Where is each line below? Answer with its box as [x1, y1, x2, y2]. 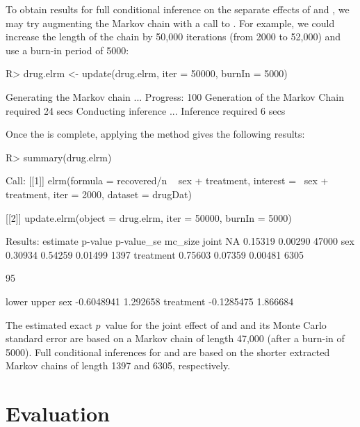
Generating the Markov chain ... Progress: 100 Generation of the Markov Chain [6, 89, 344, 104]
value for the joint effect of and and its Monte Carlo [105, 317, 327, 332]
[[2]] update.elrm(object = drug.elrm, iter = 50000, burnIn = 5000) [6, 210, 292, 225]
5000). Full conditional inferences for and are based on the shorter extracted [6, 344, 330, 359]
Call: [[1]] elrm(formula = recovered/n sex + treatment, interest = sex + [6, 173, 329, 188]
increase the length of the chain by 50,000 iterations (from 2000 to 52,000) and [6, 29, 341, 44]
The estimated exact [6, 317, 92, 332]
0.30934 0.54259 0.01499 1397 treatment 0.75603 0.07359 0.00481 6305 [6, 247, 304, 261]
